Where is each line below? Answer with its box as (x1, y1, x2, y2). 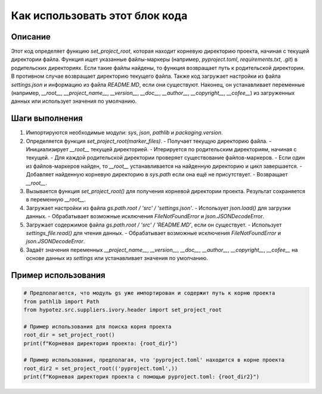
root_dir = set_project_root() (23, 332, 116, 338)
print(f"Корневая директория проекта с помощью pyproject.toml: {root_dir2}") (23, 374, 259, 380)
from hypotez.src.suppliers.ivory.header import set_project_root (23, 306, 222, 313)
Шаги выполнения (11, 114, 83, 124)
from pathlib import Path (23, 298, 100, 305)
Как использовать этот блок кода (11, 9, 188, 22)
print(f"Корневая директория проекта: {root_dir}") (23, 340, 178, 347)
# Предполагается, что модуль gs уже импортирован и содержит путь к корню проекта (23, 290, 275, 297)
